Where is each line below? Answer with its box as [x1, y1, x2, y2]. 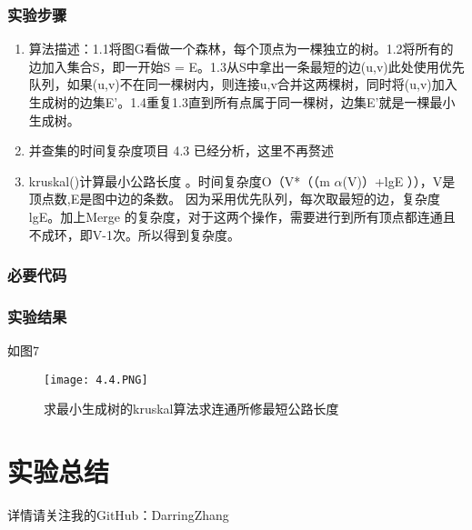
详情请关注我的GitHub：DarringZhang [7, 505, 229, 525]
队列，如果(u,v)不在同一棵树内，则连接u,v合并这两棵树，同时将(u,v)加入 [28, 75, 457, 94]
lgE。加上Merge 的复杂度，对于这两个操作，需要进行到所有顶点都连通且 [28, 206, 456, 225]
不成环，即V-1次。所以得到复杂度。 [28, 225, 240, 244]
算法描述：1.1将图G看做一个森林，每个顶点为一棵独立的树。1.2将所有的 [28, 39, 454, 58]
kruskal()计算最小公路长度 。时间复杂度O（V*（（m [28, 171, 330, 190]
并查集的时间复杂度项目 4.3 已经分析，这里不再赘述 [28, 141, 335, 160]
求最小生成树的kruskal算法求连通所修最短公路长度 [44, 399, 339, 418]
